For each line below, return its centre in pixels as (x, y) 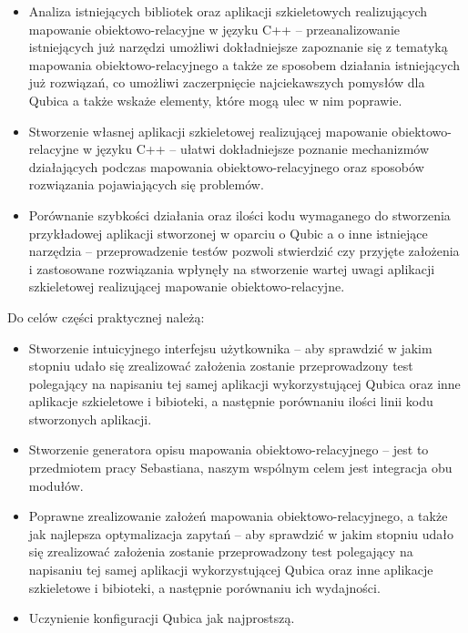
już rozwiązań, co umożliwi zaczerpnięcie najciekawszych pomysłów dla (227, 82)
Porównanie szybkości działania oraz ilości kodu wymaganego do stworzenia (239, 214)
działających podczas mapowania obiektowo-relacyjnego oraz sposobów (226, 166)
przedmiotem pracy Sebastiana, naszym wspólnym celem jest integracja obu (240, 468)
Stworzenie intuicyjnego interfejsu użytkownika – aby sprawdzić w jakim (230, 347)
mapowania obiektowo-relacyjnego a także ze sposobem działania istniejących (244, 64)
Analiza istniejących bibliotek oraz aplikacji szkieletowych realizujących (228, 11)
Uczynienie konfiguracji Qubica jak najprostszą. (162, 618)
